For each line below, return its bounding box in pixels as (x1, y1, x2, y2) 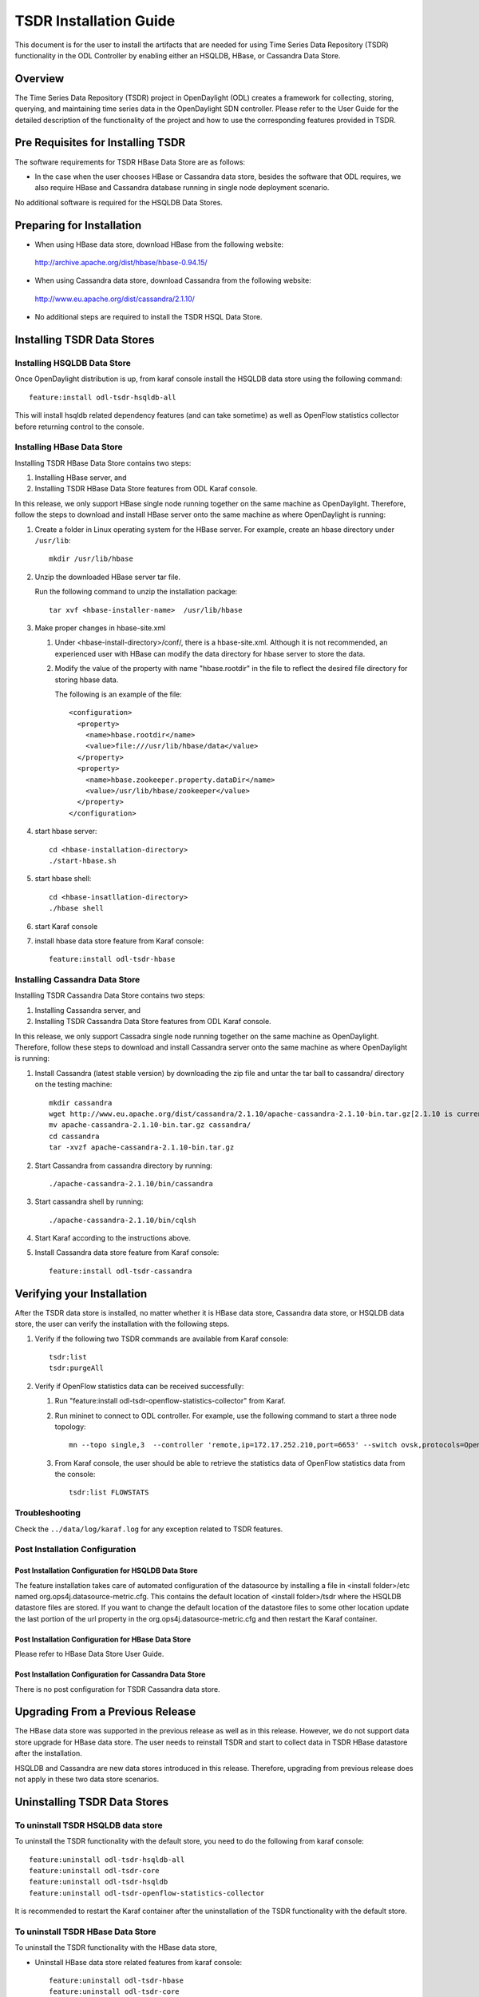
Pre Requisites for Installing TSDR (14, 136, 186, 149)
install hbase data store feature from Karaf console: (34, 935, 204, 946)
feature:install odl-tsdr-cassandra (49, 1266, 192, 1276)
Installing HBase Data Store (14, 442, 123, 453)
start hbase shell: (34, 874, 92, 883)
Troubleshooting (14, 1507, 81, 1519)
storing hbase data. (54, 675, 119, 685)
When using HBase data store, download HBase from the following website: (34, 240, 284, 249)
